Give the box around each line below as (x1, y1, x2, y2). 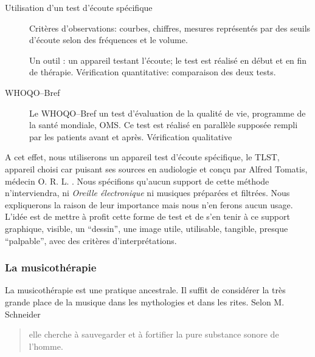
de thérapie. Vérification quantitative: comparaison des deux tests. (29, 66, 276, 78)
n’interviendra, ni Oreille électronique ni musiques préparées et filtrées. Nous (5, 186, 290, 199)
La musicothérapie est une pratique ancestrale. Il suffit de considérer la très (5, 284, 286, 296)
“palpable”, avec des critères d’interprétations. (5, 234, 177, 246)
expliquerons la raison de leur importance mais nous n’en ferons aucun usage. (5, 198, 293, 211)
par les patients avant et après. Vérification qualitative (29, 130, 232, 143)
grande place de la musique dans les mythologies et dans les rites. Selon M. (5, 295, 285, 308)
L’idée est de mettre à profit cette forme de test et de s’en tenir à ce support (5, 210, 290, 223)
